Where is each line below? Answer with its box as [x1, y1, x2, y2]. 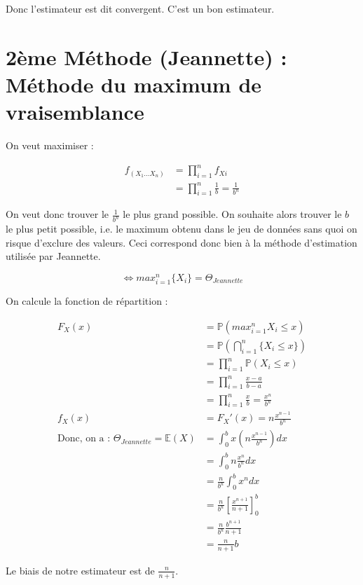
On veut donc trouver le [6, 207, 109, 221]
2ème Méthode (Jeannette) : [6, 42, 287, 71]
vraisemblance [6, 97, 144, 126]
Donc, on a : [57, 434, 111, 444]
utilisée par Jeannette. [6, 249, 101, 263]
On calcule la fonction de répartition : [6, 294, 168, 308]
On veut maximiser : [6, 138, 94, 153]
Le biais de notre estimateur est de [6, 563, 155, 577]
